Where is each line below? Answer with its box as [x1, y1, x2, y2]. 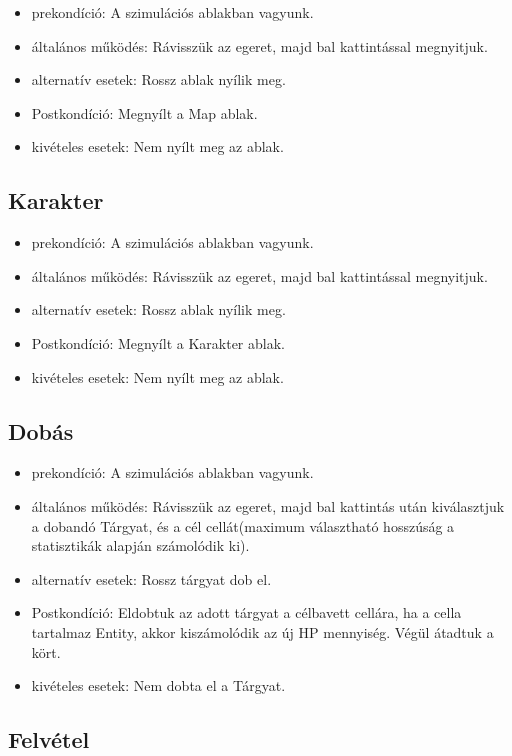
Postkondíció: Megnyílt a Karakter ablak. [31, 332, 285, 353]
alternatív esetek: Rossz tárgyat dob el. [31, 568, 272, 589]
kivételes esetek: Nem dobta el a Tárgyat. [31, 675, 286, 696]
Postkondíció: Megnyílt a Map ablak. [31, 102, 258, 123]
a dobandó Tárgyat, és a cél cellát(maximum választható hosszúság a [31, 515, 455, 536]
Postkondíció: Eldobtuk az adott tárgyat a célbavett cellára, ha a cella [31, 602, 462, 623]
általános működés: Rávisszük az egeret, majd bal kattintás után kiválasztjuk [31, 495, 505, 516]
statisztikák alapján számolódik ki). [31, 535, 250, 556]
